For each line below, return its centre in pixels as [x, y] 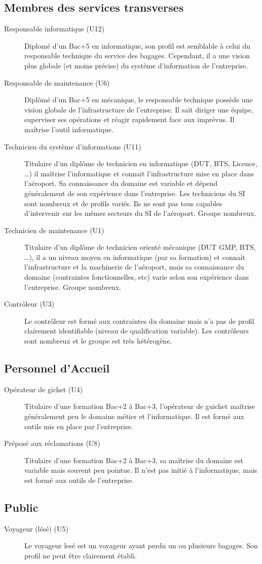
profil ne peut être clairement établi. [81, 555]
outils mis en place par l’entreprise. [79, 426]
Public [21, 507]
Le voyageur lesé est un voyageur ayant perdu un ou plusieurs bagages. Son [141, 546]
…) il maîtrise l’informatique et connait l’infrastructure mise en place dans [139, 173]
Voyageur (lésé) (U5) [36, 528]
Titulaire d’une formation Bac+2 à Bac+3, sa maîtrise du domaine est [134, 460]
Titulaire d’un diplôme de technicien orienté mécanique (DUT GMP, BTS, [140, 247]
